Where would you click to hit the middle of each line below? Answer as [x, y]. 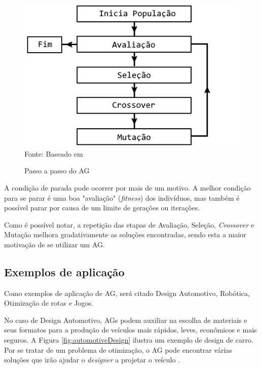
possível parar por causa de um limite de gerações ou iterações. [102, 208]
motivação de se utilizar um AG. [54, 244]
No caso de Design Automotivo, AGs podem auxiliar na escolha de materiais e [126, 320]
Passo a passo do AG [57, 171]
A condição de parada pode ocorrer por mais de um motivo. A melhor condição [127, 187]
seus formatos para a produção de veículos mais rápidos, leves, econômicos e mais [130, 330]
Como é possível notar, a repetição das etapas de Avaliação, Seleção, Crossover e [129, 224]
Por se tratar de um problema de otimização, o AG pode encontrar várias [118, 349]
